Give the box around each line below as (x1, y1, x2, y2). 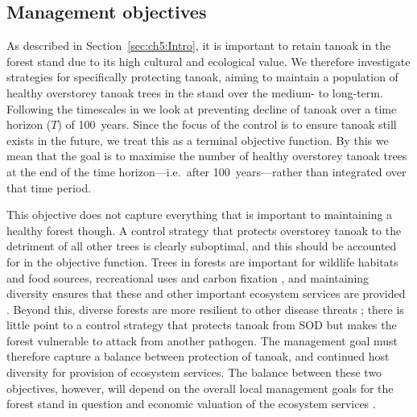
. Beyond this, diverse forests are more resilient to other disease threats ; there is (6, 300, 404, 317)
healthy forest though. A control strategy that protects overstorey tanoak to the (6, 221, 402, 238)
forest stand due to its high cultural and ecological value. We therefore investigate (6, 52, 411, 69)
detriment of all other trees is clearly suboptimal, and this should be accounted (6, 237, 397, 254)
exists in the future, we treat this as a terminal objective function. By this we (6, 131, 389, 148)
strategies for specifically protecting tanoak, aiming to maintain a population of (6, 68, 398, 85)
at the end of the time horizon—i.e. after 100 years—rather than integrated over (6, 163, 407, 180)
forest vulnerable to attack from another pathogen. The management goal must (6, 332, 398, 349)
